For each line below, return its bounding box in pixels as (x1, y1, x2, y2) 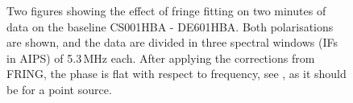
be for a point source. (6, 80, 112, 97)
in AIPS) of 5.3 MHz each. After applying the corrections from (6, 49, 315, 66)
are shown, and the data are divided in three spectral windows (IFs (6, 34, 338, 51)
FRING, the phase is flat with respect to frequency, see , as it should (6, 65, 347, 82)
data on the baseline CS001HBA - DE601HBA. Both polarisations (6, 18, 334, 35)
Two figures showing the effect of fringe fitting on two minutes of (6, 2, 326, 19)
